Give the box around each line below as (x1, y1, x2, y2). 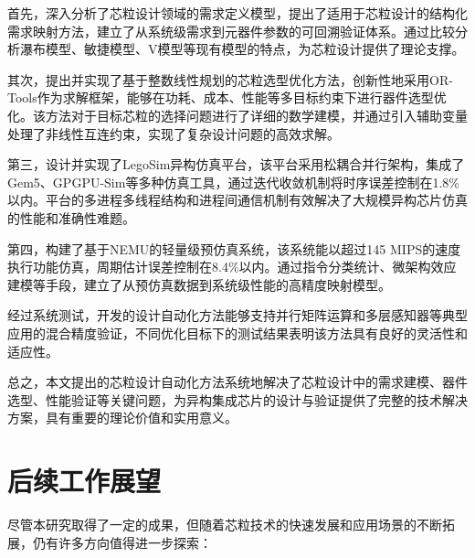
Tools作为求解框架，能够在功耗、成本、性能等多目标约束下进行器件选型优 (7, 88, 447, 107)
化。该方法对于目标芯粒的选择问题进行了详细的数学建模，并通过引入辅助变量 (7, 105, 468, 124)
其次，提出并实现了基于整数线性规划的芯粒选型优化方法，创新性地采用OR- (7, 70, 453, 89)
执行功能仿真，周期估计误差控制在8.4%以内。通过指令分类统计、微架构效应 (7, 257, 457, 276)
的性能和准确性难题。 (7, 208, 135, 227)
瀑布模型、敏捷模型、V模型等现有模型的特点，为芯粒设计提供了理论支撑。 (19, 39, 465, 59)
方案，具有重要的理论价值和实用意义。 (7, 408, 237, 427)
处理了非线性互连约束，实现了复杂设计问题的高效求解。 (7, 123, 340, 143)
